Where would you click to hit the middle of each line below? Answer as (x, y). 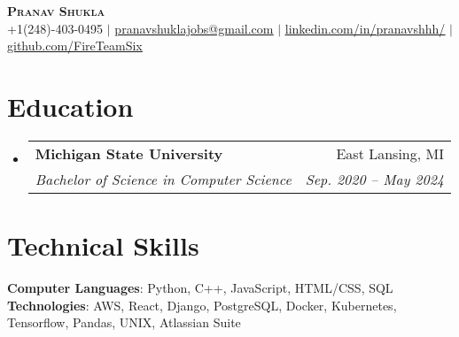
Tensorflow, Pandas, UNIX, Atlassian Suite (124, 322)
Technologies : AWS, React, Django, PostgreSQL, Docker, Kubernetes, (202, 305)
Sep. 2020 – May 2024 (374, 179)
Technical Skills (103, 245)
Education (70, 106)
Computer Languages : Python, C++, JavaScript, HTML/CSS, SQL (200, 288)
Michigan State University (129, 153)
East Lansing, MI (390, 153)
